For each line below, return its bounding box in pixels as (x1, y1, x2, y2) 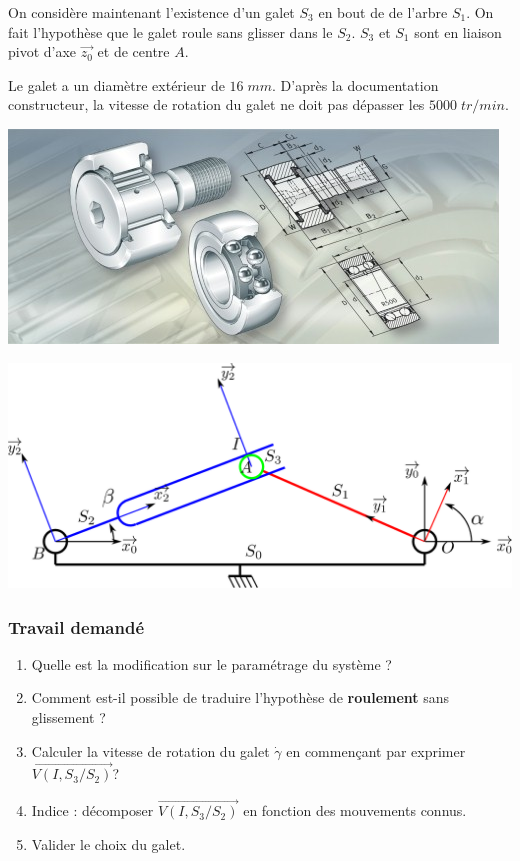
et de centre (97, 41, 170, 62)
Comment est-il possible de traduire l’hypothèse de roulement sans (31, 687, 450, 708)
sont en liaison (414, 21, 502, 42)
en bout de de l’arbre (318, 2, 448, 22)
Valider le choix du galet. (31, 833, 186, 854)
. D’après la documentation (272, 74, 439, 95)
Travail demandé (8, 614, 145, 639)
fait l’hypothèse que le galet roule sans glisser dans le (8, 21, 333, 42)
